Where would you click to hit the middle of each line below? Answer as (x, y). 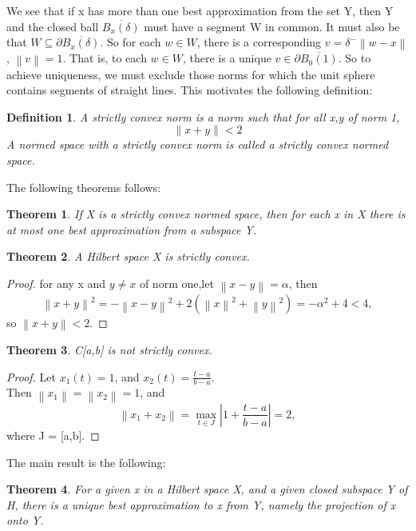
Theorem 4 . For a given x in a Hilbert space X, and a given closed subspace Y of (207, 489)
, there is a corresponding (259, 42)
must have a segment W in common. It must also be (272, 26)
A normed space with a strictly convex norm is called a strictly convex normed (198, 144)
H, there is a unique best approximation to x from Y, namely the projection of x (201, 504)
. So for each (131, 42)
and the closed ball (53, 26)
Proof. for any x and (56, 283)
